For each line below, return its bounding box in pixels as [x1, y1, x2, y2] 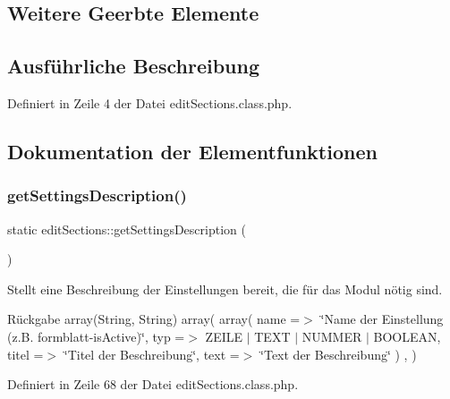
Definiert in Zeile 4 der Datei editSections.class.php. [7, 93, 293, 112]
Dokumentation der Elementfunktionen [7, 137, 378, 165]
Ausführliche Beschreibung [7, 52, 259, 80]
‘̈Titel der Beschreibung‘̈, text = [64, 344, 240, 363]
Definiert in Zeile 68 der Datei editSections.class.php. [7, 375, 299, 394]
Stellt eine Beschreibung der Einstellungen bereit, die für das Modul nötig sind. [7, 279, 443, 298]
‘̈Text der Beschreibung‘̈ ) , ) [260, 344, 417, 363]
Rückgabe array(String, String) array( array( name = [7, 310, 301, 328]
